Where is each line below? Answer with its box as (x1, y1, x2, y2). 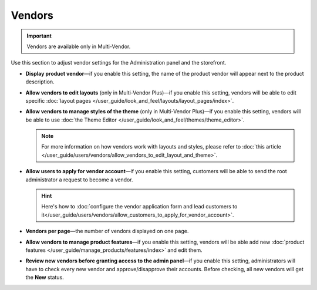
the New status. (25, 274, 64, 281)
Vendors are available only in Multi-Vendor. (26, 43, 131, 50)
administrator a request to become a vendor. (25, 176, 133, 183)
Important (26, 32, 52, 39)
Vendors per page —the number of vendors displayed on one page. (25, 228, 189, 235)
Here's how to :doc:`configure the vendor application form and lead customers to (41, 203, 238, 210)
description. (25, 78, 55, 85)
